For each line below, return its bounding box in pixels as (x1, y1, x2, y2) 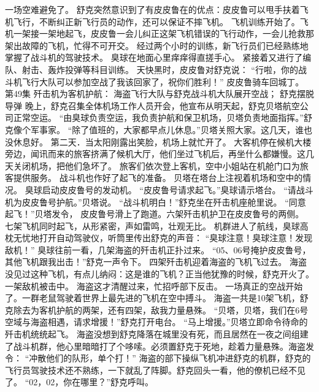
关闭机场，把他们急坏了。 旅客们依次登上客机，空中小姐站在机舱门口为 (13, 159, 300, 172)
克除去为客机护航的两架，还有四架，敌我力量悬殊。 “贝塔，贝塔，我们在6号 (5, 303, 309, 316)
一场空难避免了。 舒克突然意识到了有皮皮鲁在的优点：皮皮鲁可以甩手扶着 (5, 3, 300, 15)
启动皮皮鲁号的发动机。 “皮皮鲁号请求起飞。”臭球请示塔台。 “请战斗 (42, 183, 313, 196)
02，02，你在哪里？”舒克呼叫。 (29, 375, 153, 388)
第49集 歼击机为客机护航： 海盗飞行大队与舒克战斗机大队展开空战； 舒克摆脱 (5, 87, 314, 100)
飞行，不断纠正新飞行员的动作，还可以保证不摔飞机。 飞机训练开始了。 (13, 15, 300, 28)
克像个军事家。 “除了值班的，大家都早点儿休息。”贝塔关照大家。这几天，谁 (5, 123, 304, 136)
